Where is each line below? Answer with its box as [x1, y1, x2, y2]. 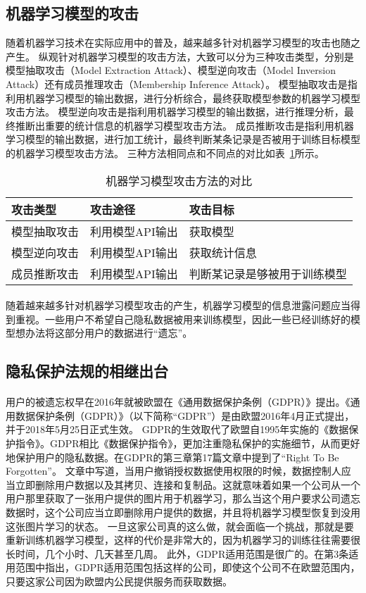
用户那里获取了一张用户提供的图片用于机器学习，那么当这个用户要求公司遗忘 [6, 491, 360, 506]
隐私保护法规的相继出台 [6, 360, 168, 382]
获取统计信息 [189, 244, 257, 261]
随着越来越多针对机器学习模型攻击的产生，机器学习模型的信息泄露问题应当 [6, 298, 351, 313]
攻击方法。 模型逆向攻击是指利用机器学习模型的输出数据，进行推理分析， [6, 104, 344, 119]
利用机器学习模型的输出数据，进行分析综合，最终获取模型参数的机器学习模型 [6, 90, 360, 105]
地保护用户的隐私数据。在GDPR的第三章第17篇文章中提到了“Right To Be [6, 449, 339, 464]
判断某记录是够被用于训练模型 [189, 265, 347, 282]
